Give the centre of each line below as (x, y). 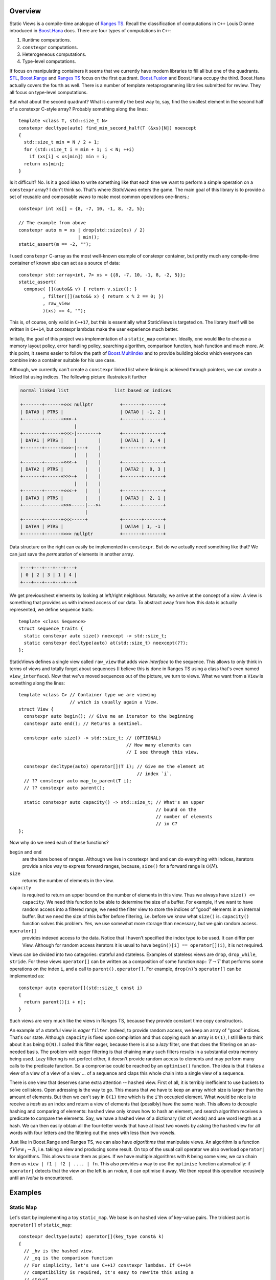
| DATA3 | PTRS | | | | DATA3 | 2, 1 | (93, 498)
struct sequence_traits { (51, 629)
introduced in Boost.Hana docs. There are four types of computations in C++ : (90, 30)
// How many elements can (158, 745)
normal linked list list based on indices (96, 390)
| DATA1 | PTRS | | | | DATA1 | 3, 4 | (93, 441)
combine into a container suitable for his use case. (63, 360)
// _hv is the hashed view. (59, 1251)
